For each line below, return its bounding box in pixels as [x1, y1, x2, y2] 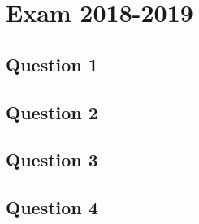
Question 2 [6, 99, 98, 124]
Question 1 [6, 51, 98, 76]
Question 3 [6, 147, 98, 172]
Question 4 [6, 195, 98, 220]
